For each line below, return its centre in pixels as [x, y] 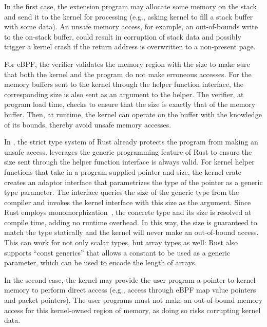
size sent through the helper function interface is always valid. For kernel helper [129, 162]
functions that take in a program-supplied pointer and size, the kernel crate [123, 171]
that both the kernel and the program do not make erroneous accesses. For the [128, 74]
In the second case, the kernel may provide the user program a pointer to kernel [130, 279]
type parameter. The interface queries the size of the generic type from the [122, 192]
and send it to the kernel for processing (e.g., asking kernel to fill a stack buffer [129, 16]
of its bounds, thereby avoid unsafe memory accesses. [88, 124]
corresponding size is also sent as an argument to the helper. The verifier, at [124, 94]
